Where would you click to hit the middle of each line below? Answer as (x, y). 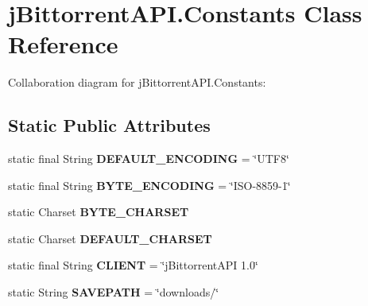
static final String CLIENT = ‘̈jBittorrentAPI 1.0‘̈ (133, 265)
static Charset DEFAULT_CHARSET (110, 238)
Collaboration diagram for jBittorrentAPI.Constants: (137, 82)
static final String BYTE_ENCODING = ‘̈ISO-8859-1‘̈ (149, 185)
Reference (63, 44)
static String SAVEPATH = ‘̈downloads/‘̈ (114, 292)
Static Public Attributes (109, 125)
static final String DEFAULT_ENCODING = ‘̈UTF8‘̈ (149, 159)
